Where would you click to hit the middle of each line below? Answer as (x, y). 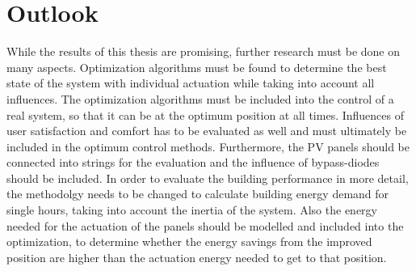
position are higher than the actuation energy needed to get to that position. (197, 257)
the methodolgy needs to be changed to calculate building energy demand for (198, 194)
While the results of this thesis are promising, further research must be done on (203, 51)
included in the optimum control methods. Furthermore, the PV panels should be (208, 146)
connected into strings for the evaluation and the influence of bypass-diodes (193, 162)
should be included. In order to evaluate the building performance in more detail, (208, 178)
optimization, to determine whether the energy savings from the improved (189, 241)
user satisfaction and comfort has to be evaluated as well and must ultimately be (207, 131)
